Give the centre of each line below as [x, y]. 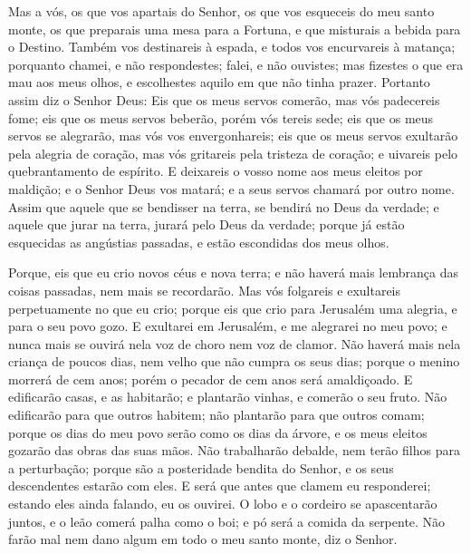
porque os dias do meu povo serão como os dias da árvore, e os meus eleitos [218, 432]
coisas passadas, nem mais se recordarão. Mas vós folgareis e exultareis [205, 290]
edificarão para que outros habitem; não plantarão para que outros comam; [216, 415]
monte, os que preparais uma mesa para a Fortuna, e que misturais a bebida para [235, 29]
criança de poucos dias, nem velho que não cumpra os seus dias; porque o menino [234, 361]
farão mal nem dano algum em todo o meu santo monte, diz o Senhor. [203, 539]
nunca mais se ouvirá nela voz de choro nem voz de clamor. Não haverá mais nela [235, 343]
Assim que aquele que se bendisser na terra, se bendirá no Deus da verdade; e [224, 206]
